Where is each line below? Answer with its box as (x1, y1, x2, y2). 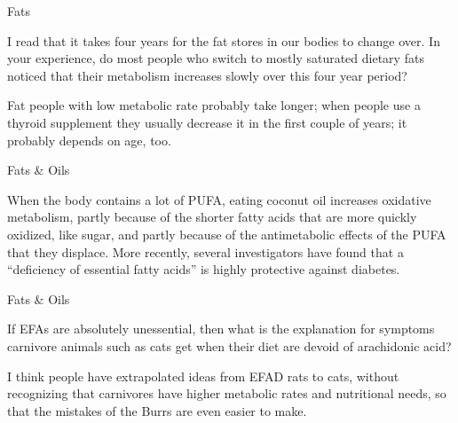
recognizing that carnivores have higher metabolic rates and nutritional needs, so (7, 384, 446, 403)
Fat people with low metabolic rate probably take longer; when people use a (7, 96, 421, 114)
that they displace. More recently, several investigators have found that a (7, 242, 404, 261)
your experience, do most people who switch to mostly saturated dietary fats (7, 49, 424, 67)
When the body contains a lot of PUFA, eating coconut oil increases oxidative (7, 190, 431, 208)
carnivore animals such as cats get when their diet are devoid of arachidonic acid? (7, 336, 452, 355)
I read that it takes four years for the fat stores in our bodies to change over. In (7, 31, 440, 50)
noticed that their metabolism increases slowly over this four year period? (7, 66, 407, 84)
